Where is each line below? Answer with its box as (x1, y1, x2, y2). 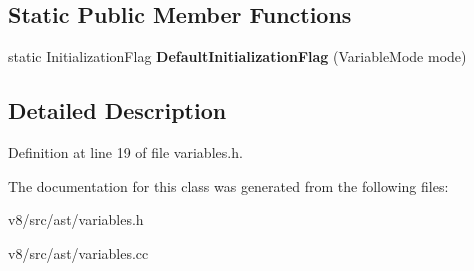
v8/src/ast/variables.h (8, 209, 144, 230)
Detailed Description (8, 95, 227, 126)
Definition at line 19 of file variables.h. (8, 142, 243, 162)
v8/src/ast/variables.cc (8, 242, 149, 263)
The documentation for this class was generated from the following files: (8, 175, 449, 196)
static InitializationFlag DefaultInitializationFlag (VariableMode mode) (8, 46, 467, 67)
